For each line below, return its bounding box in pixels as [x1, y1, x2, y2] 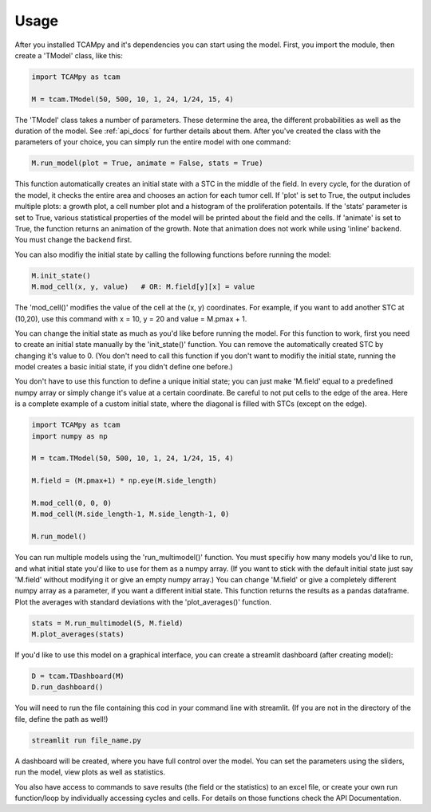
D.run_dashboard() [31, 683, 104, 692]
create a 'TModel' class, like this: [14, 50, 123, 60]
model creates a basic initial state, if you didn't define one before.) [14, 362, 233, 372]
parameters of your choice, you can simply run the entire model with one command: [14, 137, 291, 147]
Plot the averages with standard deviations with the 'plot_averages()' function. [14, 597, 271, 606]
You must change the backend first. [14, 235, 132, 245]
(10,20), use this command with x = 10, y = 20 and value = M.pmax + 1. [14, 313, 247, 323]
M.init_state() [31, 271, 91, 280]
